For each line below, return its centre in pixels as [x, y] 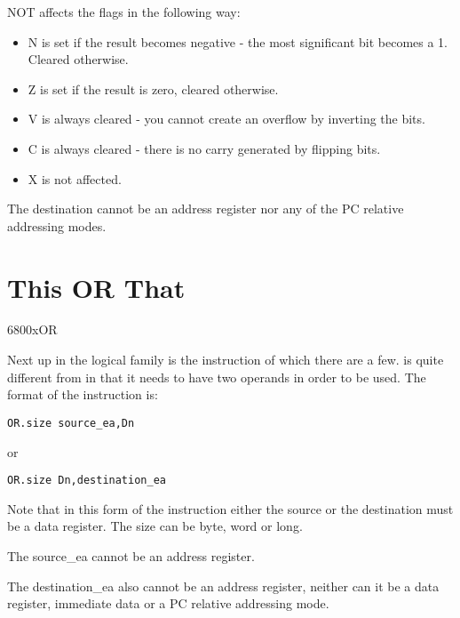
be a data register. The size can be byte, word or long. [155, 526]
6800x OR [32, 329]
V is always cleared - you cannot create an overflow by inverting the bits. [226, 119]
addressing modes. [57, 225]
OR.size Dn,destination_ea [87, 481]
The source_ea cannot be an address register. [131, 555]
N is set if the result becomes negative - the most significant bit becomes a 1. [238, 41]
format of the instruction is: [83, 394]
